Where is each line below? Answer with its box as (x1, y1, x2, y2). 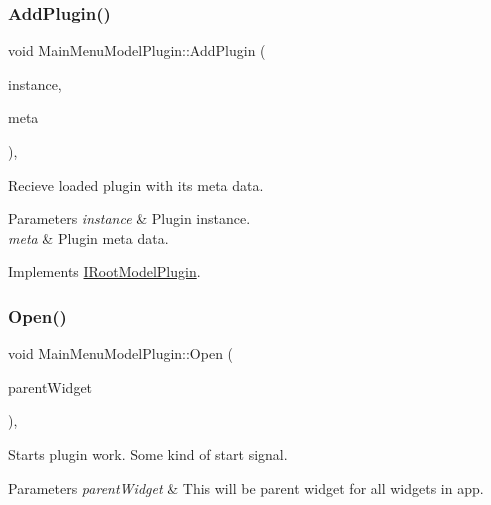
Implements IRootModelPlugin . (8, 261, 201, 282)
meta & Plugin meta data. (8, 227, 169, 248)
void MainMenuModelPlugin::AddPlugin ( (8, 40, 266, 61)
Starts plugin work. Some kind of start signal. (8, 443, 288, 464)
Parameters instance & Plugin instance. (8, 208, 251, 229)
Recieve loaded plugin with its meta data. (8, 174, 264, 195)
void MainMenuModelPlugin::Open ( (8, 343, 234, 364)
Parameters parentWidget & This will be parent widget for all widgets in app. (8, 477, 484, 498)
